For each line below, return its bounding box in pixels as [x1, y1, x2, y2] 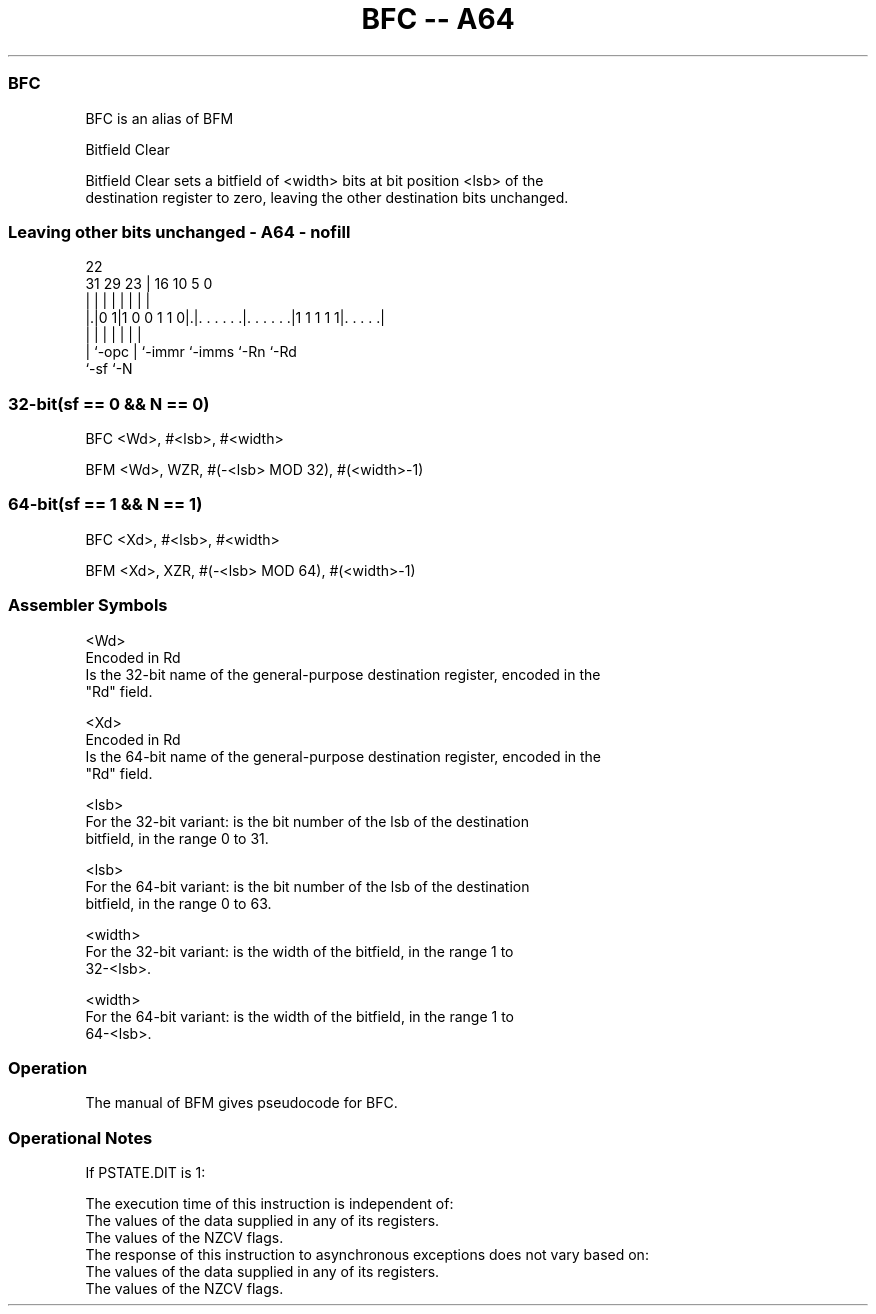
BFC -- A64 [361, 2, 515, 36]
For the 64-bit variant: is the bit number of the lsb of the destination [85, 877, 530, 895]
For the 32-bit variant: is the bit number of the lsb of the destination [85, 812, 529, 830]
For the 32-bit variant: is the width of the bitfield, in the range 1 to [85, 942, 514, 960]
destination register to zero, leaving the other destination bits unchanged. [85, 188, 569, 206]
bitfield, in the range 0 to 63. [85, 894, 272, 912]
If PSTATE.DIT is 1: [85, 1164, 206, 1181]
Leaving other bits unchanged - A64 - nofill [8, 221, 351, 242]
